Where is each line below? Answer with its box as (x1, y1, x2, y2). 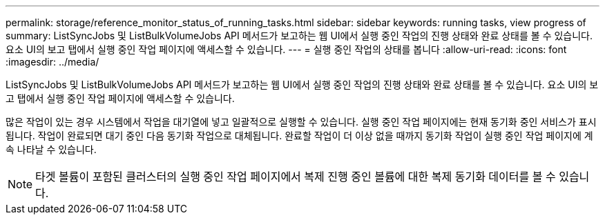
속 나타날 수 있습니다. (6, 143, 97, 155)
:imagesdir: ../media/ (6, 56, 99, 68)
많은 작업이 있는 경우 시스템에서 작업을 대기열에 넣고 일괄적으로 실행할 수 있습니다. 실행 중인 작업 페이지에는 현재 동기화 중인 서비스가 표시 (6, 116, 597, 128)
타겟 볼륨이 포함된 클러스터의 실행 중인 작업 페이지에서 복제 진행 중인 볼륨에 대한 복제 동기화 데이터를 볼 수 (35, 170, 556, 183)
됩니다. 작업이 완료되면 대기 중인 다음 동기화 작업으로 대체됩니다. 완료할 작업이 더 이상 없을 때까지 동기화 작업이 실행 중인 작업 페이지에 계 (6, 130, 593, 141)
